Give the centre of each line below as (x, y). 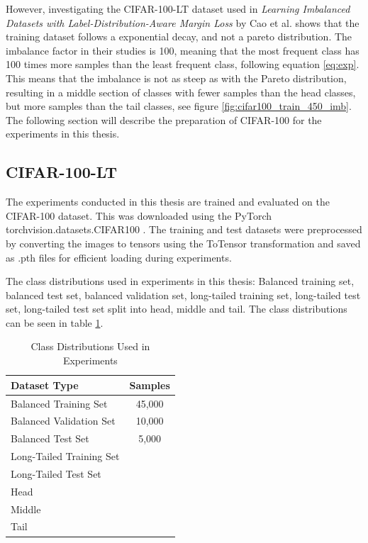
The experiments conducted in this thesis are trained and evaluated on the (168, 202)
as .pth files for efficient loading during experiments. (119, 257)
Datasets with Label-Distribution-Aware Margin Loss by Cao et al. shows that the (183, 22)
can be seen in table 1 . (55, 322)
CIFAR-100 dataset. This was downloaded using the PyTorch (139, 215)
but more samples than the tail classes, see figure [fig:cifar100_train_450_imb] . (179, 106)
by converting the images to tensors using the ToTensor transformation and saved (183, 243)
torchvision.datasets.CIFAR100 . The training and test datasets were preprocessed (184, 229)
